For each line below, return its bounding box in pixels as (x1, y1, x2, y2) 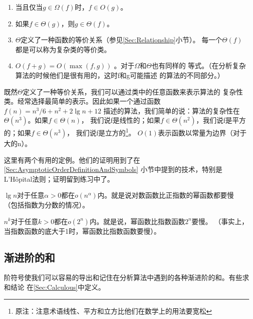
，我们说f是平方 (196, 115, 246, 125)
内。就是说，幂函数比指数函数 (90, 216, 185, 226)
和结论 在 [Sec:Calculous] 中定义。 (4, 281, 105, 292)
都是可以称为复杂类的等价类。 (15, 44, 111, 54)
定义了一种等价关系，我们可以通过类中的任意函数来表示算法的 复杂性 (22, 86, 243, 96)
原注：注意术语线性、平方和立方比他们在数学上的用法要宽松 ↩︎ (15, 305, 212, 316)
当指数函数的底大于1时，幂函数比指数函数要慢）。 (4, 225, 161, 236)
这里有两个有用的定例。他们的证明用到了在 (4, 154, 140, 165)
